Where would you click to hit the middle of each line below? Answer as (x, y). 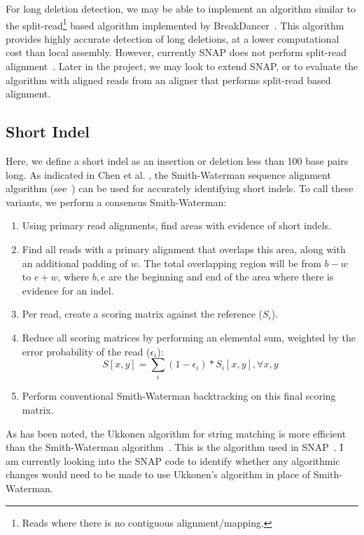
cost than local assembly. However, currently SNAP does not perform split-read (176, 52)
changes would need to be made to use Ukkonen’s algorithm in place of (158, 474)
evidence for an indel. (68, 290)
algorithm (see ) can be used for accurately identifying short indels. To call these (180, 188)
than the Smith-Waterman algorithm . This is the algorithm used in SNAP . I (175, 447)
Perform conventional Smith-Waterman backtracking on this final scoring (179, 396)
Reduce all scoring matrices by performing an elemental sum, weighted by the (189, 337)
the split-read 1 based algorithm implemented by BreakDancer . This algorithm (175, 24)
